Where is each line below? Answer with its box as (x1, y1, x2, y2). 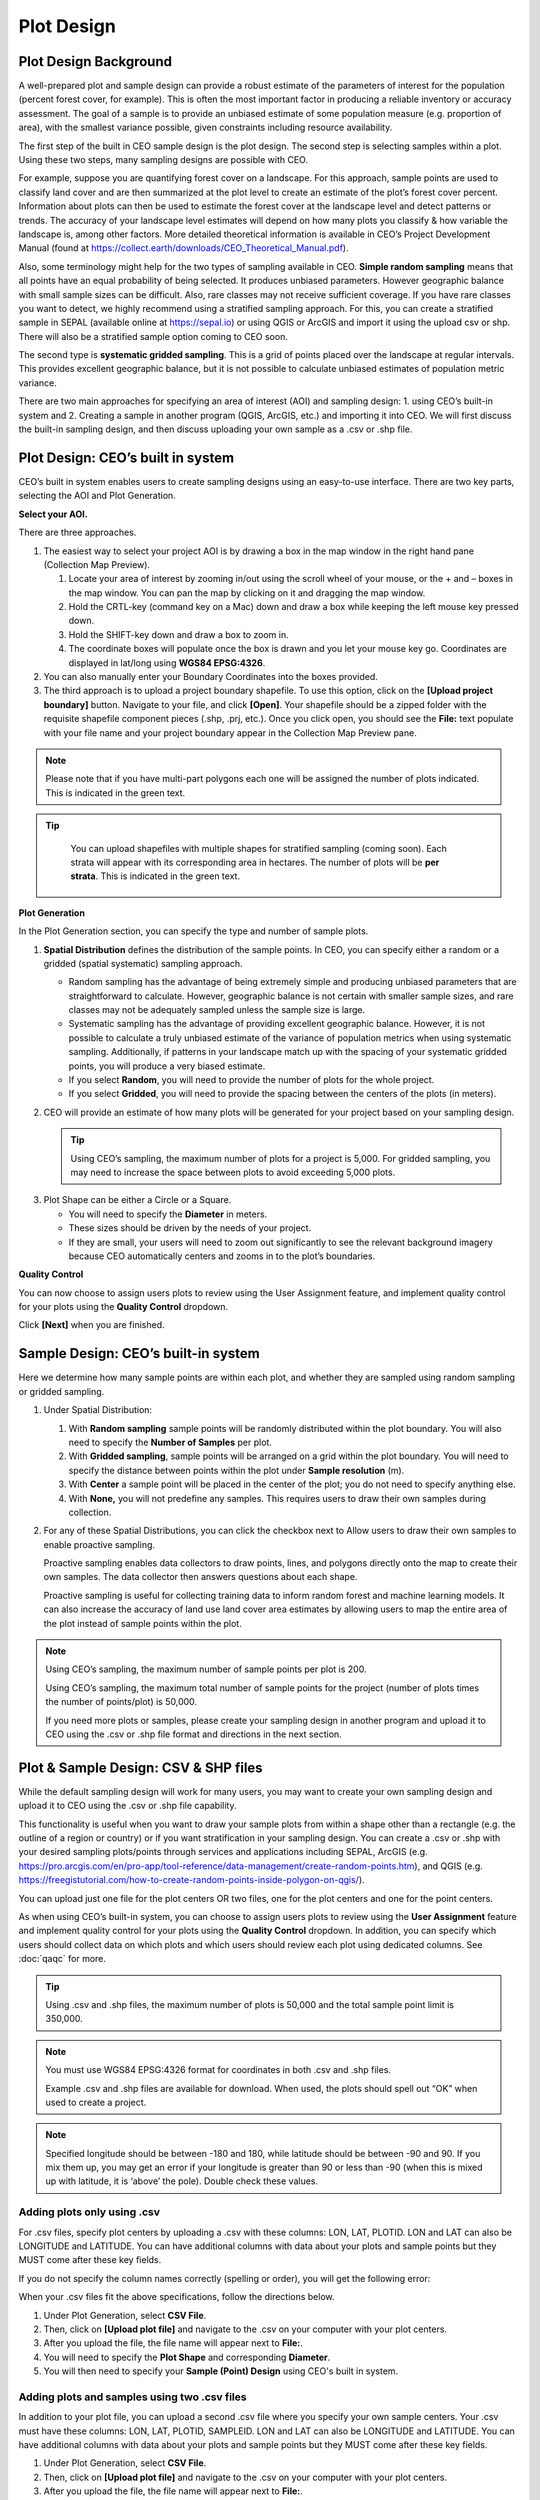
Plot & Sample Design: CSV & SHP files (18, 1759, 264, 1776)
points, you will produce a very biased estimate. (68, 1060, 266, 1072)
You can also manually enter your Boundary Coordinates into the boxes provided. (43, 671, 379, 683)
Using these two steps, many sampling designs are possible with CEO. (18, 154, 309, 166)
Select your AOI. (18, 508, 89, 520)
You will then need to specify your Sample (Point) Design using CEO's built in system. (43, 2365, 399, 2377)
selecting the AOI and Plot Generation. (18, 490, 177, 502)
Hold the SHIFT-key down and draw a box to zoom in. (68, 628, 289, 640)
